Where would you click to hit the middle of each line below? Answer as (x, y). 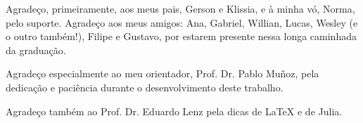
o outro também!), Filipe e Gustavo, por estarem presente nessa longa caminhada (181, 36)
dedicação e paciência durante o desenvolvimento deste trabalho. (145, 87)
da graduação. (36, 50)
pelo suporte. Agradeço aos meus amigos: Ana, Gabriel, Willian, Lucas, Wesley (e (182, 22)
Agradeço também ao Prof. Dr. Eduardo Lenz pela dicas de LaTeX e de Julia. (174, 111)
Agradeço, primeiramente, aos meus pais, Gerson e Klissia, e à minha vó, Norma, (180, 8)
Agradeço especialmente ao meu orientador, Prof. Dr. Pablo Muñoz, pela (163, 73)
